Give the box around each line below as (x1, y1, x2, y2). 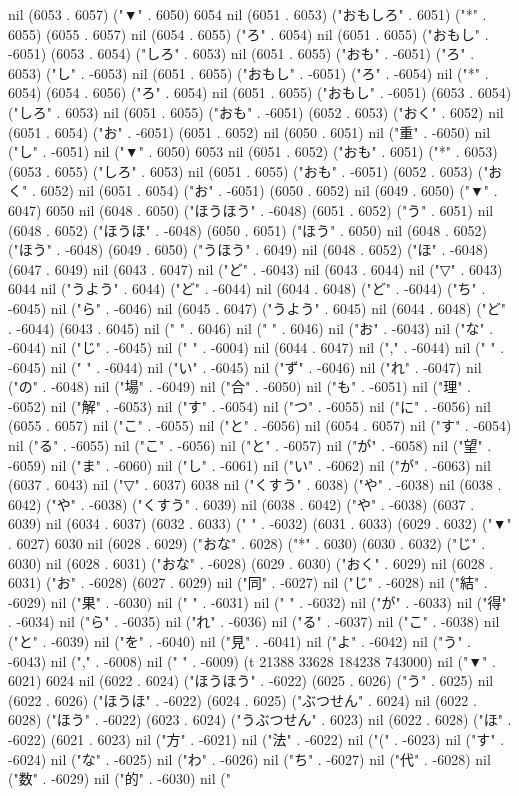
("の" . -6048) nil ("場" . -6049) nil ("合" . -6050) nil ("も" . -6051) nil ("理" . (8, 376, 472, 397)
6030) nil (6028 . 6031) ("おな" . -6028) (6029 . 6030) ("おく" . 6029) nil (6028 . (8, 552, 494, 573)
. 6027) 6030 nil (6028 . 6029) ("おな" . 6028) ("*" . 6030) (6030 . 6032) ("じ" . (8, 533, 486, 554)
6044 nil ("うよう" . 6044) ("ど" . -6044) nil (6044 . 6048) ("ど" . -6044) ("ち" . (8, 278, 486, 299)
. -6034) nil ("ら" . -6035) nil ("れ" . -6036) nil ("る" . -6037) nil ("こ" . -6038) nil (8, 611, 500, 632)
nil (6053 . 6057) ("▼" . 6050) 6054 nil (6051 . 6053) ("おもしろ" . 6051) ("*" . (8, 4, 487, 24)
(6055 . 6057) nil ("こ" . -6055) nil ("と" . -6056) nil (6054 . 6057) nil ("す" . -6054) (8, 415, 512, 436)
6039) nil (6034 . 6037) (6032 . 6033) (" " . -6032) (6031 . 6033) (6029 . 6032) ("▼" (8, 513, 512, 534)
